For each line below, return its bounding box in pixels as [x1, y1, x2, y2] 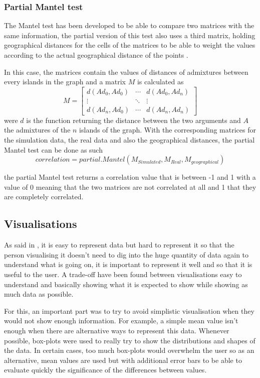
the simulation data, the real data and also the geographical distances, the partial [4, 135, 255, 145]
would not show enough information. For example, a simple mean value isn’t [4, 315, 238, 326]
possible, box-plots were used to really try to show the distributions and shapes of [4, 335, 255, 345]
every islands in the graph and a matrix [4, 76, 126, 87]
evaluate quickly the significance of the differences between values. [4, 364, 207, 375]
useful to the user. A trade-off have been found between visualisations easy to [4, 269, 242, 280]
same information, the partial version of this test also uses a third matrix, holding [4, 30, 255, 40]
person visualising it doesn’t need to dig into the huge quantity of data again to [4, 249, 249, 260]
